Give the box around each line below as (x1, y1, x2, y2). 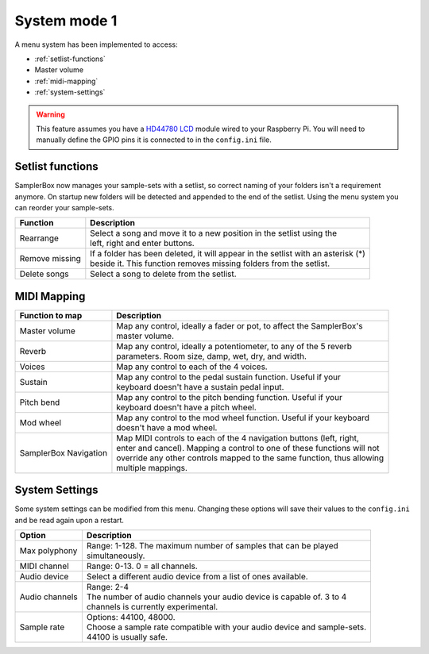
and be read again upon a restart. (14, 515, 125, 525)
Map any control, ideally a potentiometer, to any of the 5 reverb (116, 340, 353, 352)
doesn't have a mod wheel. (116, 421, 218, 433)
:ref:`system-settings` (34, 87, 106, 97)
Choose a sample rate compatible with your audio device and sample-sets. (86, 621, 367, 633)
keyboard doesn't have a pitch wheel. (116, 402, 257, 413)
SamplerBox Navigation (19, 447, 107, 458)
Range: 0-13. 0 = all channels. (86, 560, 198, 571)
